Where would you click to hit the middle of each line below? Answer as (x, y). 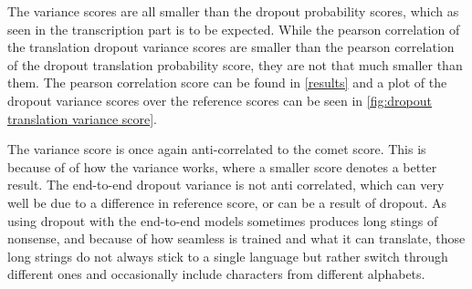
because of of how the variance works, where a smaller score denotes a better (222, 166)
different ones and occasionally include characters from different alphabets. (216, 274)
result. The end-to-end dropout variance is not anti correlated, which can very (226, 185)
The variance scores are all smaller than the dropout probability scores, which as (233, 11)
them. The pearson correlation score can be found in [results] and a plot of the (227, 83)
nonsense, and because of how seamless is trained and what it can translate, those (236, 238)
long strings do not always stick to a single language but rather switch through (228, 256)
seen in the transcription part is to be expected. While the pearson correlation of (234, 29)
